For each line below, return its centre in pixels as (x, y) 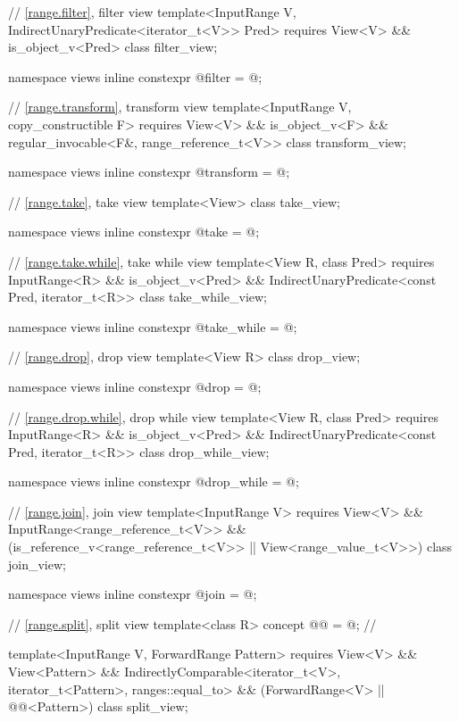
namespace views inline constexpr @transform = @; (149, 172)
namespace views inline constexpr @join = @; (133, 594)
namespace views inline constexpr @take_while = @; (153, 326)
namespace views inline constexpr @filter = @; (135, 76)
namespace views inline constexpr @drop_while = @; (154, 481)
